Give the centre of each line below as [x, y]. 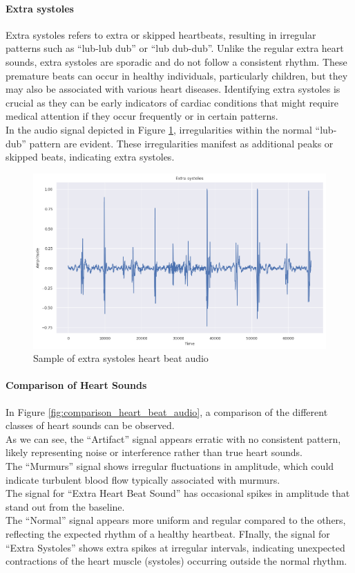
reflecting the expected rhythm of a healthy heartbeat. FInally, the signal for [168, 533]
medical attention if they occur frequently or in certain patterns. [142, 116]
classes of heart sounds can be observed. [90, 425]
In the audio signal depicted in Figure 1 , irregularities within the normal [159, 129]
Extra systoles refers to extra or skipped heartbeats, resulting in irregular [161, 34]
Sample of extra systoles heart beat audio [121, 358]
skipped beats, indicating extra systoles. [90, 157]
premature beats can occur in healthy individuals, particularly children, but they [177, 75]
